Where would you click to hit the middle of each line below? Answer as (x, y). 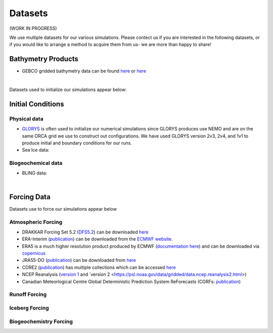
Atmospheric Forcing (36, 222)
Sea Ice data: (36, 150)
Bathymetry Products (44, 59)
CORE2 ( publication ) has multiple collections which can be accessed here (99, 267)
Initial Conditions (37, 104)
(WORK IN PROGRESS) (33, 28)
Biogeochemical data (36, 163)
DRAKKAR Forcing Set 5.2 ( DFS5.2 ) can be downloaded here (85, 232)
